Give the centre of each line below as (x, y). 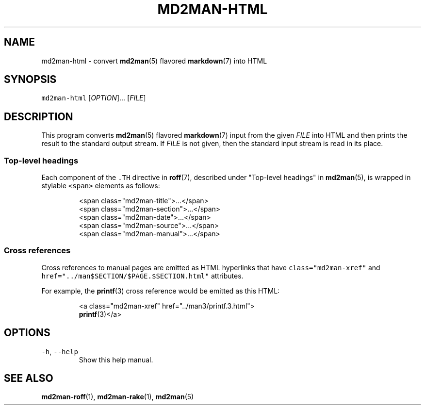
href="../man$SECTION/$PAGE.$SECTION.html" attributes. (142, 276)
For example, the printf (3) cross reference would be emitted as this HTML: (161, 291)
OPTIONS (27, 333)
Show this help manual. (116, 360)
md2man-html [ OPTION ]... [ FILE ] (94, 98)
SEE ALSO (29, 378)
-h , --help (60, 351)
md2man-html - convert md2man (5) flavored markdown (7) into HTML (154, 61)
